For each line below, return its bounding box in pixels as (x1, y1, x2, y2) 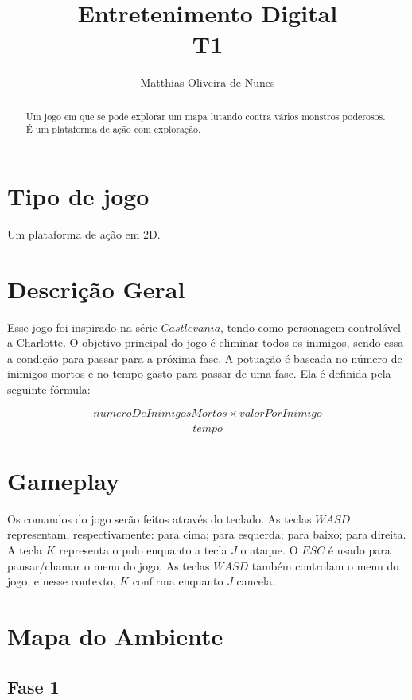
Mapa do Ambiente (7, 619, 223, 651)
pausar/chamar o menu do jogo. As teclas (7, 557, 210, 574)
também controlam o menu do (251, 557, 399, 574)
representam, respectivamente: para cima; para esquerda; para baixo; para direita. (7, 526, 406, 542)
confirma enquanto (132, 573, 223, 589)
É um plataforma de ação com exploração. (25, 122, 201, 136)
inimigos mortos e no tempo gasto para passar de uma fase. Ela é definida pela (7, 365, 391, 382)
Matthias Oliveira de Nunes (140, 74, 275, 91)
